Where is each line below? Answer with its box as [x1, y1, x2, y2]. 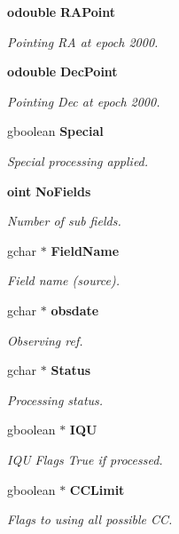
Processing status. [7, 390, 104, 409]
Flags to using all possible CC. [7, 510, 173, 529]
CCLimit [69, 480, 125, 498]
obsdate [51, 300, 99, 319]
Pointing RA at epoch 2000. [7, 32, 159, 51]
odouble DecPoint [7, 62, 118, 81]
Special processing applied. [7, 151, 149, 170]
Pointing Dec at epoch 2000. [7, 92, 160, 110]
